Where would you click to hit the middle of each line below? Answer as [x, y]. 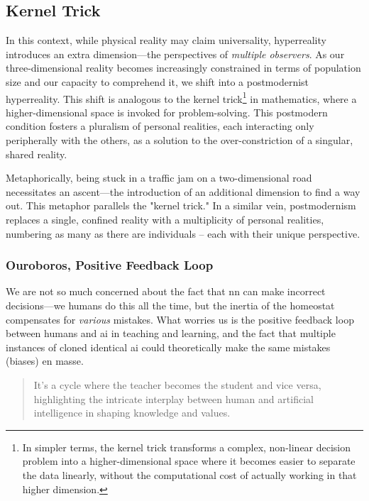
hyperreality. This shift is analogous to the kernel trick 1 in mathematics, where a [181, 97]
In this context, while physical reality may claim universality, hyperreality [166, 40]
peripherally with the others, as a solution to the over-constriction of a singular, [180, 140]
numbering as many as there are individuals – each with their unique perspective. [183, 233]
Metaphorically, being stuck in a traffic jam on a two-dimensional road [159, 178]
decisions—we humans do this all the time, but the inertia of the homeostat [170, 305]
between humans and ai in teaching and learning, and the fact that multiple [171, 333]
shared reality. [37, 154]
